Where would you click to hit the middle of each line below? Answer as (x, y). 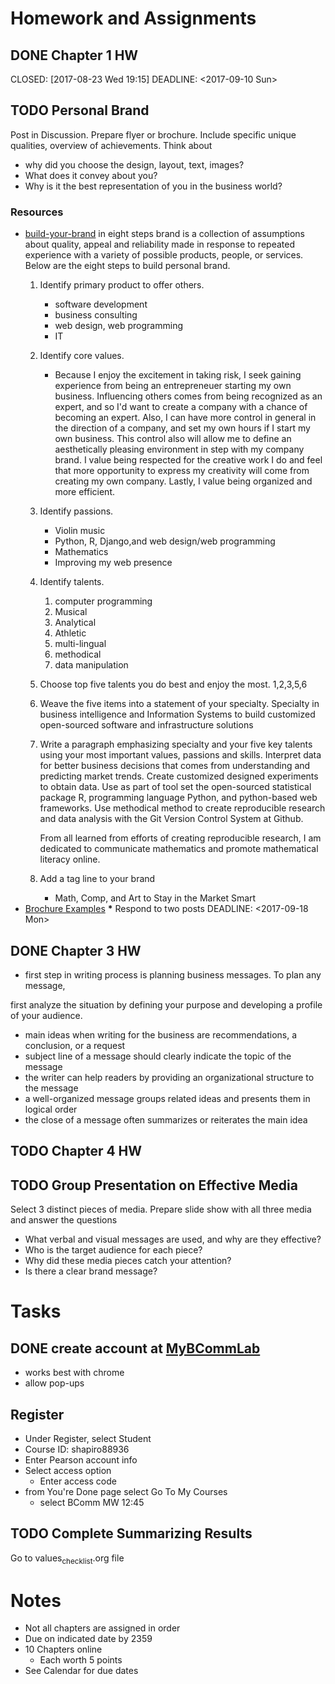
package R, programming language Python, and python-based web (178, 798)
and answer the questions (64, 1220)
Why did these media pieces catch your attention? (128, 1261)
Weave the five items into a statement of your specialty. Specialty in (179, 704)
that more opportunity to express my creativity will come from (182, 471)
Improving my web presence (113, 563)
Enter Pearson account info (81, 1459)
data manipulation (91, 665)
